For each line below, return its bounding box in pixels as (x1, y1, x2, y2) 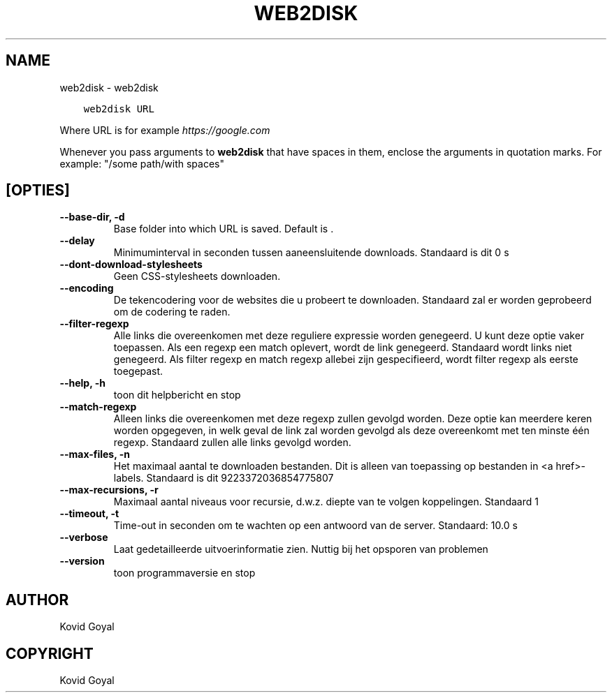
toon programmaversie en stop (113, 567, 256, 579)
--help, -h (59, 377, 105, 389)
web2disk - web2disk (59, 81, 159, 94)
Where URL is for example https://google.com (59, 124, 270, 136)
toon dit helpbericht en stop (113, 389, 241, 401)
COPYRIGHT (6, 644, 94, 662)
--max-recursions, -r (59, 484, 159, 496)
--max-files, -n (59, 448, 131, 461)
